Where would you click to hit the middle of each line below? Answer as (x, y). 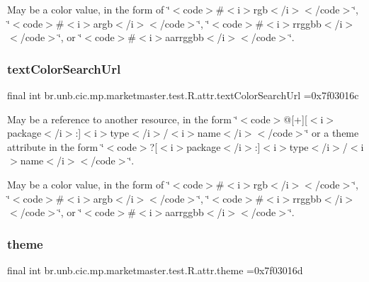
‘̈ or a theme (332, 133)
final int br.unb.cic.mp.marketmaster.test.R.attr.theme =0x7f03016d (155, 270)
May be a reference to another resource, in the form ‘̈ (123, 119)
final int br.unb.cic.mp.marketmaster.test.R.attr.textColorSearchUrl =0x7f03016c (183, 95)
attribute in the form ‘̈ (56, 146)
